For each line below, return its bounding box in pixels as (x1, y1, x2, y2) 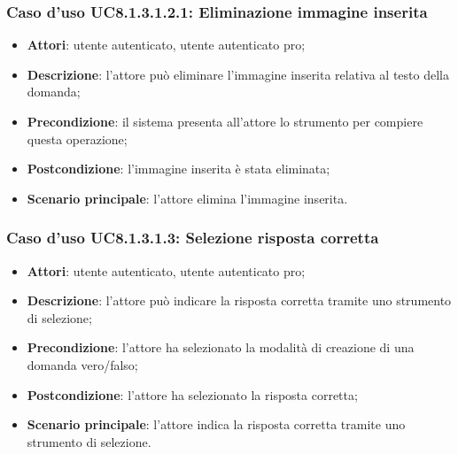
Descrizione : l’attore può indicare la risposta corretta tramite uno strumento (27, 291, 452, 310)
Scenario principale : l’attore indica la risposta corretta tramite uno (27, 415, 406, 434)
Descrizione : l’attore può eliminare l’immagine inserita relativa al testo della (27, 65, 449, 83)
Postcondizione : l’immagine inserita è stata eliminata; (27, 159, 330, 178)
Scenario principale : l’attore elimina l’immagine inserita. (27, 189, 348, 207)
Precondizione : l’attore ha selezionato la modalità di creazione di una (27, 338, 415, 357)
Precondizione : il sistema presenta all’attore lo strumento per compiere (27, 112, 423, 130)
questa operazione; (27, 129, 128, 148)
